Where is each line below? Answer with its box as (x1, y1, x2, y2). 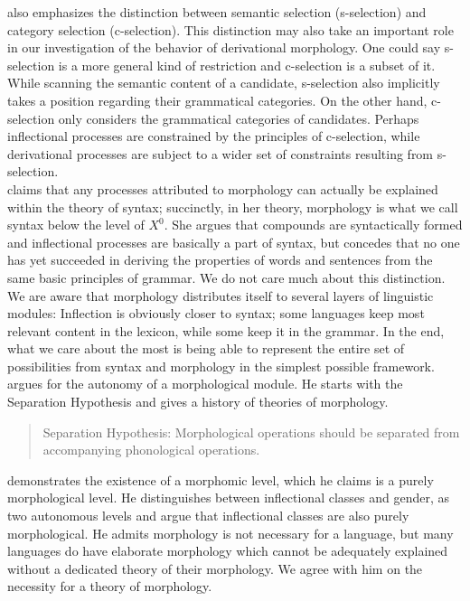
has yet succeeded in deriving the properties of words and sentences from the (7, 250, 433, 269)
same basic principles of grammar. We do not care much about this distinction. (7, 268, 446, 286)
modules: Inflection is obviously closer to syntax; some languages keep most (7, 304, 425, 323)
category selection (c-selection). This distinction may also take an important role (7, 20, 454, 39)
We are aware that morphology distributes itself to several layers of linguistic (7, 286, 434, 305)
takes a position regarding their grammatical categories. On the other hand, (7, 90, 428, 109)
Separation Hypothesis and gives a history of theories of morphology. (7, 392, 389, 411)
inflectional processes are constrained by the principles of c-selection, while (7, 127, 420, 146)
